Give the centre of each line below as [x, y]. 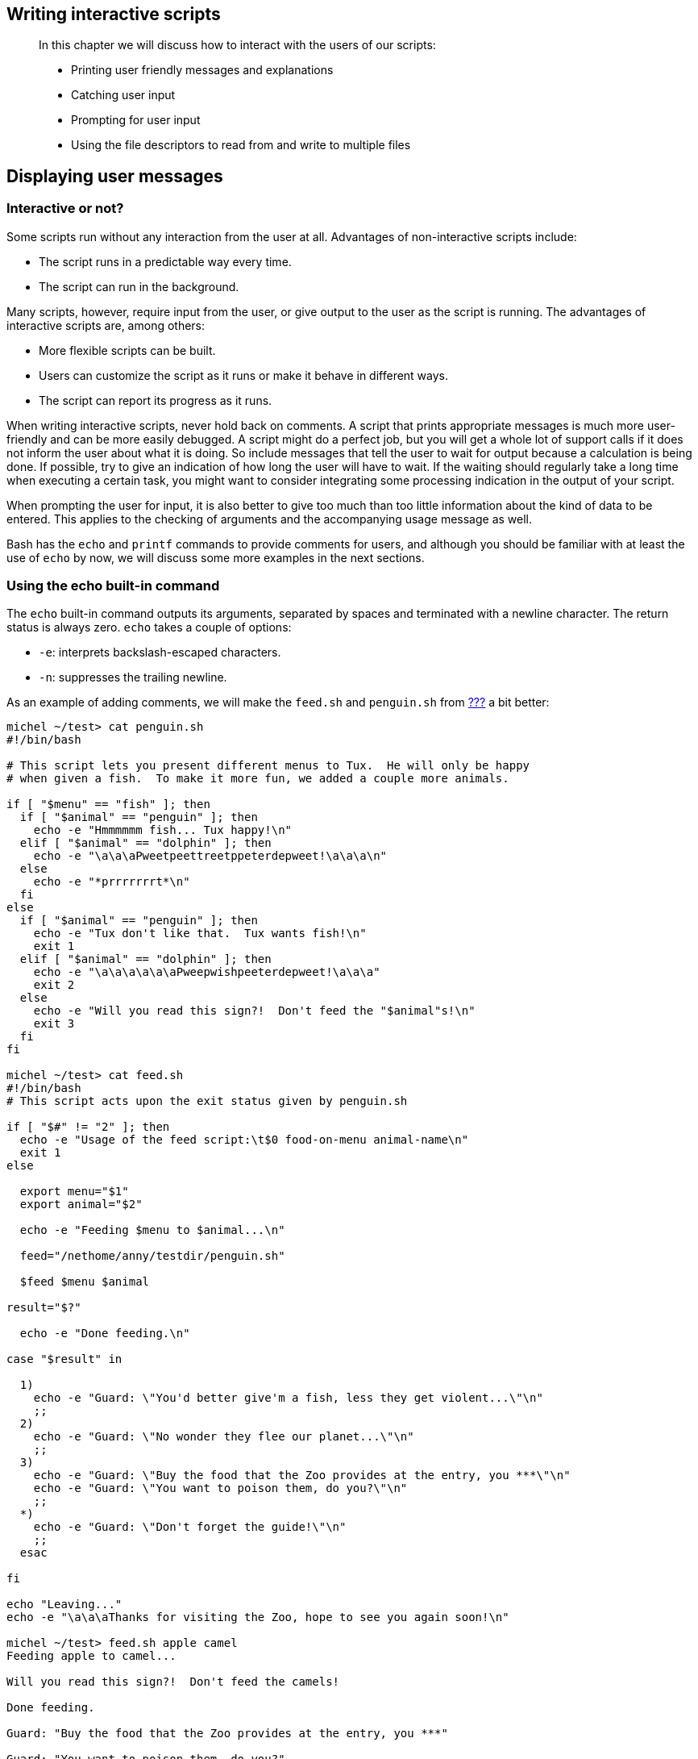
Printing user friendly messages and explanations [202, 70]
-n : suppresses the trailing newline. [133, 677]
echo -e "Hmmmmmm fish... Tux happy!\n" [163, 830]
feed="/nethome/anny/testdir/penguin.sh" [152, 1256]
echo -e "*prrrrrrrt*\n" [112, 882]
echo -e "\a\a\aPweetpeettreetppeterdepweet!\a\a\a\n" [210, 856]
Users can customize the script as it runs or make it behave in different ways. [244, 375]
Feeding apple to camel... [91, 1656]
